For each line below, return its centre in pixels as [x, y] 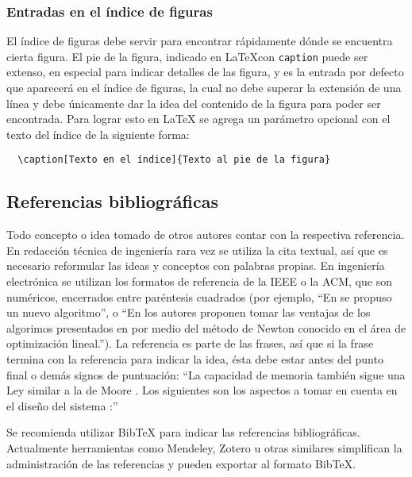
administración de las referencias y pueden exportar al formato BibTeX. [181, 463]
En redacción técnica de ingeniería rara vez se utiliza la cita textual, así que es [197, 250]
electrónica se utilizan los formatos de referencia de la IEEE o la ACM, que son [199, 281]
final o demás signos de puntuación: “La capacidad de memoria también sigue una [206, 374]
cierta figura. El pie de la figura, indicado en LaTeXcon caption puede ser [187, 56]
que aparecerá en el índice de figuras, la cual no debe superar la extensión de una [204, 88]
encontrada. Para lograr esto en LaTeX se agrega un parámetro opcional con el [198, 119]
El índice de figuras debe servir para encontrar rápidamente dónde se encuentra [200, 41]
